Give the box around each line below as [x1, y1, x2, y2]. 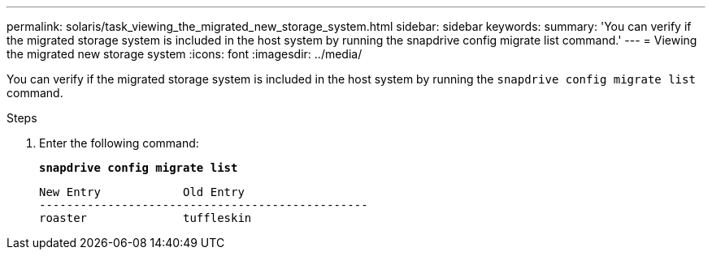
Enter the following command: [39, 136, 199, 150]
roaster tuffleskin [39, 211, 252, 224]
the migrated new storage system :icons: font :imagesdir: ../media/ [7, 47, 363, 61]
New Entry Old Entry [39, 186, 245, 198]
